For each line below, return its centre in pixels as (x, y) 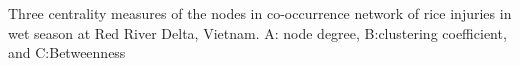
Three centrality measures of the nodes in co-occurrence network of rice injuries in (260, 13)
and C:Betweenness (67, 52)
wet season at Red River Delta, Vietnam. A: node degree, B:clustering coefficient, (257, 32)
